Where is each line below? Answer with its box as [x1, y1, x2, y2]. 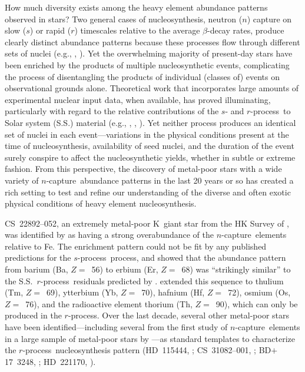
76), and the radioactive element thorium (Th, [25, 297, 193, 310]
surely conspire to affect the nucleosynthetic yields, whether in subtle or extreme [5, 151, 296, 163]
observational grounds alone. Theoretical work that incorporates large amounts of [5, 82, 299, 94]
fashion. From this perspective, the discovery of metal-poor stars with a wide [5, 162, 282, 175]
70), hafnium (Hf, [141, 286, 205, 298]
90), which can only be [216, 297, 298, 310]
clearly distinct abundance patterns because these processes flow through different [5, 35, 300, 48]
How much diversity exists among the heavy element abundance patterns [5, 1, 268, 13]
